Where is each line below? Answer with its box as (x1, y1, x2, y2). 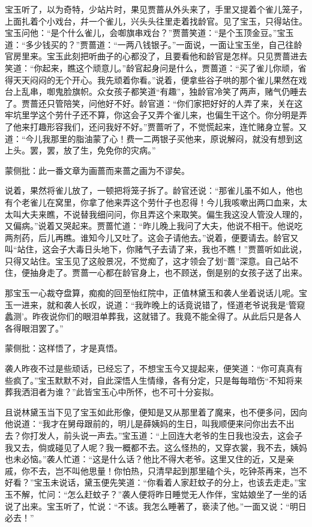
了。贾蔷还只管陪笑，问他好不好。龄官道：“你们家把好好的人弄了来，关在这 (5, 97, 303, 109)
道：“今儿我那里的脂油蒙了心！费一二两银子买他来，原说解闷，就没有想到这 (5, 132, 303, 144)
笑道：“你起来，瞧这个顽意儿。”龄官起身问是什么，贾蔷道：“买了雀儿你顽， (5, 61, 298, 74)
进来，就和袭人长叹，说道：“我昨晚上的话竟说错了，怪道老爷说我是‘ (21, 298, 289, 311)
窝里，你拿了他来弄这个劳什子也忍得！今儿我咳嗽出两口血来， (55, 195, 299, 208)
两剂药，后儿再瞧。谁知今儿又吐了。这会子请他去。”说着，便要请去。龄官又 (5, 231, 299, 243)
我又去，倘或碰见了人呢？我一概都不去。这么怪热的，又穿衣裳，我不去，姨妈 (5, 441, 307, 453)
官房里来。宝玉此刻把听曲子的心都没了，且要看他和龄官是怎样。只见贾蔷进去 (5, 50, 307, 62)
